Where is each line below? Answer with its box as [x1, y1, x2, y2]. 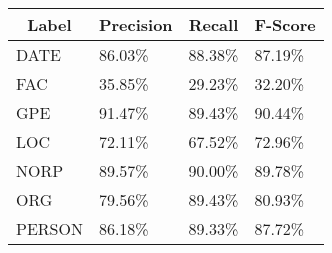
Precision [98, 13, 173, 36]
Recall [188, 13, 239, 36]
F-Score [254, 13, 316, 36]
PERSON [16, 217, 83, 240]
